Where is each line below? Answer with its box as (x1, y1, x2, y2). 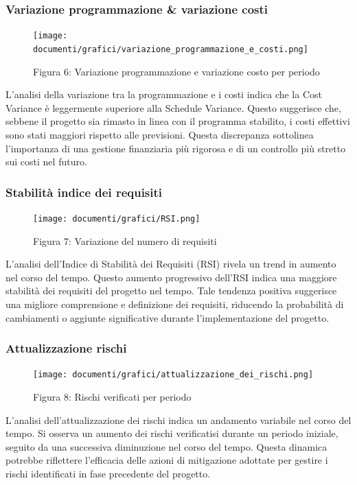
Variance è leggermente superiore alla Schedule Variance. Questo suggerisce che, (5, 100, 341, 115)
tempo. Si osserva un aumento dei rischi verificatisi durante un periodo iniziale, (5, 426, 338, 440)
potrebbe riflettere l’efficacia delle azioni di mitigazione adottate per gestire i (5, 453, 328, 467)
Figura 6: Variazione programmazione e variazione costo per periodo (33, 64, 320, 78)
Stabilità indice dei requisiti (5, 183, 163, 200)
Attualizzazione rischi (5, 340, 127, 357)
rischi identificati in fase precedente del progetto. (5, 466, 211, 480)
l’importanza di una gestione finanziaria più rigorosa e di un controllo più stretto (5, 141, 346, 155)
